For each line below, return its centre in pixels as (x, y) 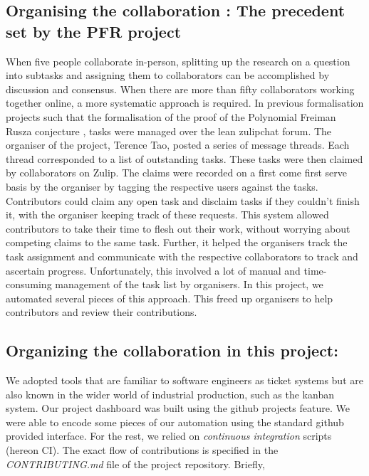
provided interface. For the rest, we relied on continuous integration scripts (169, 436)
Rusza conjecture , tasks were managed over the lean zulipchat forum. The (169, 131)
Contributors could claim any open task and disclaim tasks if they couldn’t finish (183, 200)
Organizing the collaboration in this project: (172, 350)
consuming (29, 284)
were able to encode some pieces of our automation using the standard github (175, 422)
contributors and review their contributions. (102, 312)
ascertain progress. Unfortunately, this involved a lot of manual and (153, 270)
